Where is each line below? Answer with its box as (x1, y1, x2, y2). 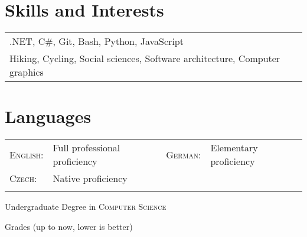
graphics (9, 65, 44, 79)
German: (166, 147, 201, 161)
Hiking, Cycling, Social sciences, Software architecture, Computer (9, 51, 280, 66)
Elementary (210, 141, 258, 155)
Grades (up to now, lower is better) (5, 220, 133, 232)
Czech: (9, 171, 37, 186)
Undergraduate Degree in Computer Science (5, 200, 166, 213)
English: (9, 147, 44, 161)
